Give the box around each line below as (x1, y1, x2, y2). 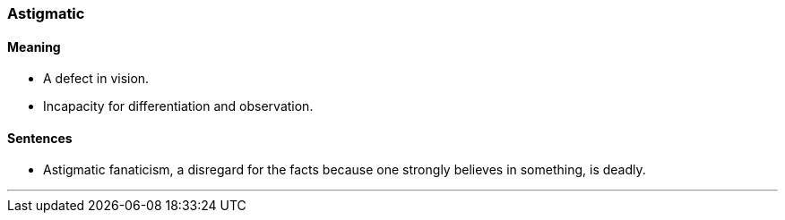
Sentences (7, 130, 73, 146)
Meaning (7, 38, 61, 55)
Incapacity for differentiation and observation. (43, 98, 314, 114)
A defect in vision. (43, 71, 150, 87)
